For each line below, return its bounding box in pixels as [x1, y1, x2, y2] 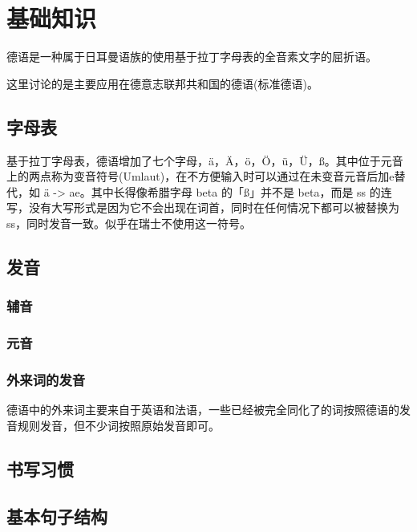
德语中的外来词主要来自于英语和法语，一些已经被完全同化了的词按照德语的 [6, 401, 399, 418]
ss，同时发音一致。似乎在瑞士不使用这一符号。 [6, 214, 252, 231]
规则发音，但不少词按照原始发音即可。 [17, 416, 220, 433]
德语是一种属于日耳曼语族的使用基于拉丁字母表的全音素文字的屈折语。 [6, 48, 377, 65]
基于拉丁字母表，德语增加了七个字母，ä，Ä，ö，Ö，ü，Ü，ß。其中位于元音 [6, 152, 403, 169]
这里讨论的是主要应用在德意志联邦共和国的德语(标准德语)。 [6, 75, 318, 91]
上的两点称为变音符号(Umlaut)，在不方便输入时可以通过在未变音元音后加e [6, 168, 395, 185]
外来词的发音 [6, 369, 86, 389]
